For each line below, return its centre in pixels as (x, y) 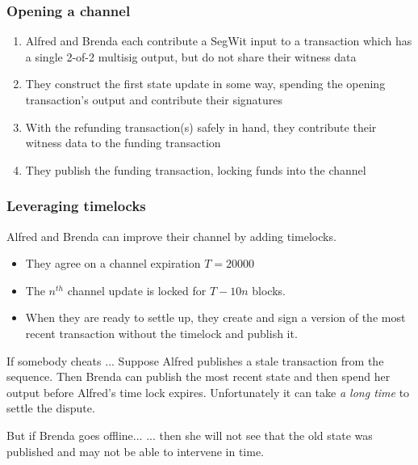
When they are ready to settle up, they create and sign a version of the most (215, 317)
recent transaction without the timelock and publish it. (161, 333)
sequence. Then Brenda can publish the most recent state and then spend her (199, 376)
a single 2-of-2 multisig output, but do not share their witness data (191, 56)
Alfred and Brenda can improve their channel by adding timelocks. (171, 236)
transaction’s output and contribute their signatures (154, 99)
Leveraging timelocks (76, 206)
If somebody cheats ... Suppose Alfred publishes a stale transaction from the (195, 360)
